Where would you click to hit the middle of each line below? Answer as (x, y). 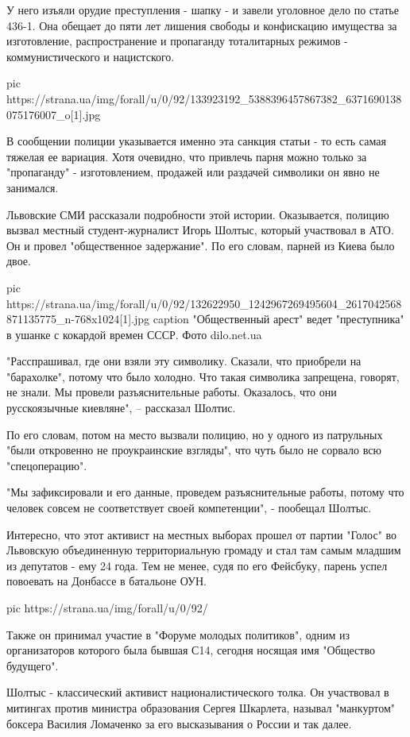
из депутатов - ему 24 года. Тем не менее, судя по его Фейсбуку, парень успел (197, 565)
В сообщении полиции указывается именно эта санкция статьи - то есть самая (196, 141)
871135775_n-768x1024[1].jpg (78, 319)
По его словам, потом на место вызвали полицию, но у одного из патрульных (195, 434)
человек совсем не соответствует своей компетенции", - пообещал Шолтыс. (189, 508)
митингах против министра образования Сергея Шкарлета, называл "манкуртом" (201, 707)
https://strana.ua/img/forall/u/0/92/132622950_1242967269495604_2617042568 (204, 303)
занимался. (33, 187)
